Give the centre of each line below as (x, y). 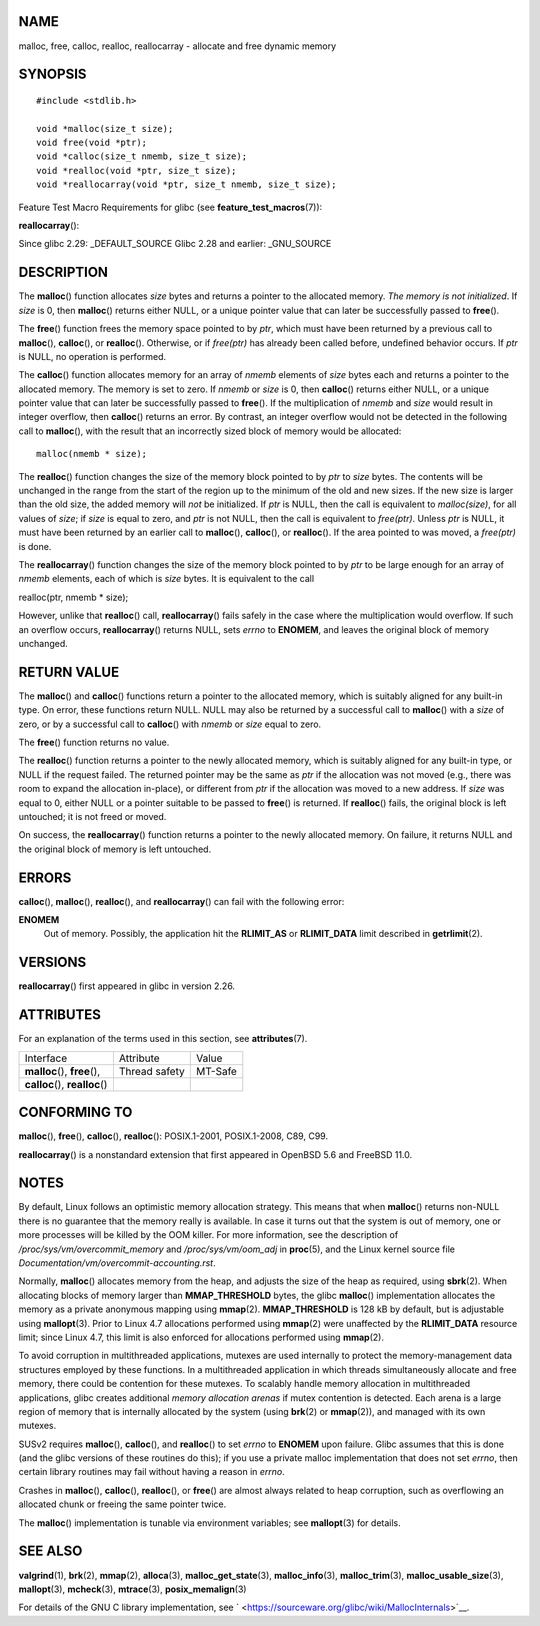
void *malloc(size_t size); (105, 128)
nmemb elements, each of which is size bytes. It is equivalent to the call (166, 579)
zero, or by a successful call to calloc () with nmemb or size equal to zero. (170, 724)
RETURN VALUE (69, 671)
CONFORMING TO (75, 1112)
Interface (46, 1058)
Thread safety (151, 1071)
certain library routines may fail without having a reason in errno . (151, 1472)
